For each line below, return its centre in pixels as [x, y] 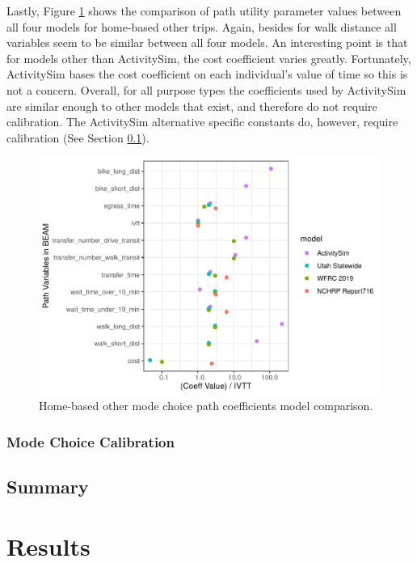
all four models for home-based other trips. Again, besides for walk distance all [202, 26]
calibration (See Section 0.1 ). [78, 137]
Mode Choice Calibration [91, 441]
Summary [48, 487]
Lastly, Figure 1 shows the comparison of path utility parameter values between [204, 11]
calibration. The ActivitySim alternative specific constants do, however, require [202, 122]
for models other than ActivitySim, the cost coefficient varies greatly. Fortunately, [209, 58]
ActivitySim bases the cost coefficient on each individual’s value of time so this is [207, 74]
